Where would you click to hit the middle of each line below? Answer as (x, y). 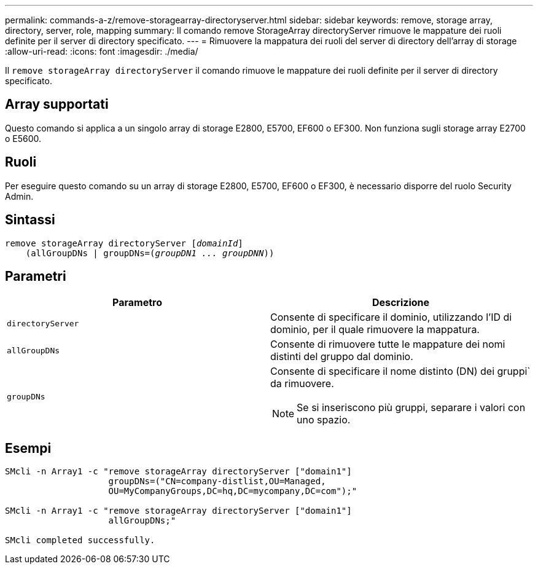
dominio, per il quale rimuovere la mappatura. (375, 330)
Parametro (137, 303)
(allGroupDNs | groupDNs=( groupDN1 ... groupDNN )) (150, 253)
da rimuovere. (302, 384)
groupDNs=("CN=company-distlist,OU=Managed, (217, 481)
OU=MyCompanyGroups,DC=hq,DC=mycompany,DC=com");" (233, 491)
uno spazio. (324, 420)
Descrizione (401, 303)
